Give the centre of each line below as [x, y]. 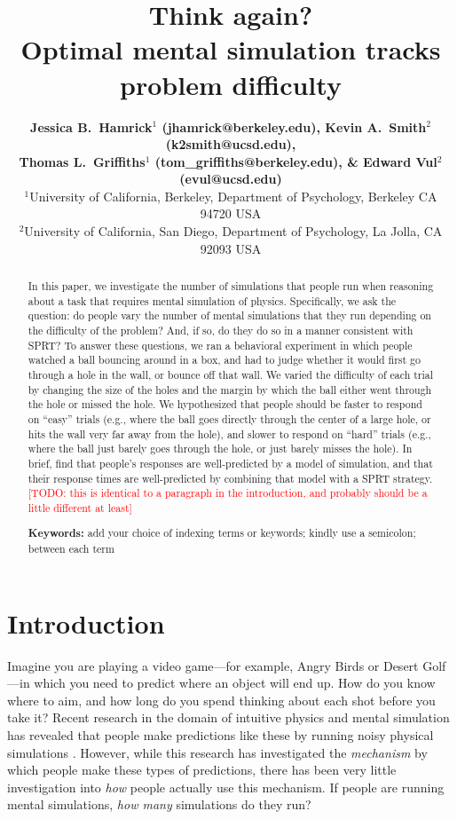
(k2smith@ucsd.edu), [231, 144]
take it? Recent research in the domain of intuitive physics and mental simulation [228, 717]
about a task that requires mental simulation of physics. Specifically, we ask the [212, 300]
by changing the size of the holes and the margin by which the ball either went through [230, 389]
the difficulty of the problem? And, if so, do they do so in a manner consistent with [221, 331]
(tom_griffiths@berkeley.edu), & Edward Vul [296, 161]
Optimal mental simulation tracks [231, 49]
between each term [71, 549]
